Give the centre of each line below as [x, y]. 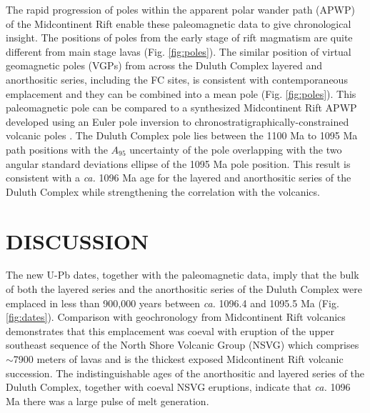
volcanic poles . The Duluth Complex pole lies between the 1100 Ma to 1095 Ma [182, 135]
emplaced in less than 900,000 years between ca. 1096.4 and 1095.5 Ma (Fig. [172, 303]
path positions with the [57, 149]
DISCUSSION [77, 240]
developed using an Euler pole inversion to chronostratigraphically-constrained [177, 121]
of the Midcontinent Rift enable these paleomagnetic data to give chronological [179, 23]
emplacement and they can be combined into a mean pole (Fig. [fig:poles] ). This [181, 93]
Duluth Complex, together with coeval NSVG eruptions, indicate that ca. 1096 [178, 387]
